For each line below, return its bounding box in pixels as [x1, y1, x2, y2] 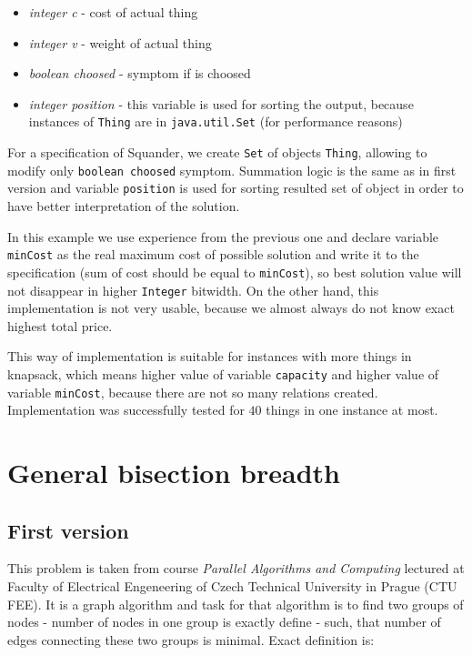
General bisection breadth [7, 454, 340, 491]
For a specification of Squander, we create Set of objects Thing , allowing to [7, 143, 427, 162]
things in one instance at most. [266, 400, 438, 419]
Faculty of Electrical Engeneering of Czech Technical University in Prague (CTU [7, 577, 457, 596]
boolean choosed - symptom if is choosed [28, 64, 251, 83]
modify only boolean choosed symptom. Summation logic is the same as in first [7, 160, 457, 179]
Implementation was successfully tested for [7, 400, 245, 419]
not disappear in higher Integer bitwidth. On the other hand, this [7, 280, 379, 299]
